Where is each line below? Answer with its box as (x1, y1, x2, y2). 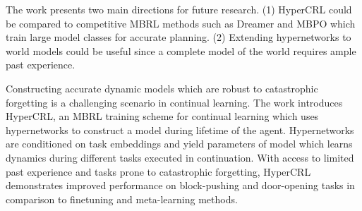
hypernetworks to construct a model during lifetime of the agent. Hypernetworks (6, 122, 354, 137)
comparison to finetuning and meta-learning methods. (6, 191, 238, 206)
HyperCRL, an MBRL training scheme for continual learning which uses (6, 109, 319, 123)
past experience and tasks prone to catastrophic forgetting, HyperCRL (6, 164, 311, 179)
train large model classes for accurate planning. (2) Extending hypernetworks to (6, 30, 351, 44)
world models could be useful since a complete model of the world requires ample (6, 43, 356, 58)
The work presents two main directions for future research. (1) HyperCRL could (6, 2, 352, 16)
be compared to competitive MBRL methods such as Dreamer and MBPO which (6, 16, 356, 30)
